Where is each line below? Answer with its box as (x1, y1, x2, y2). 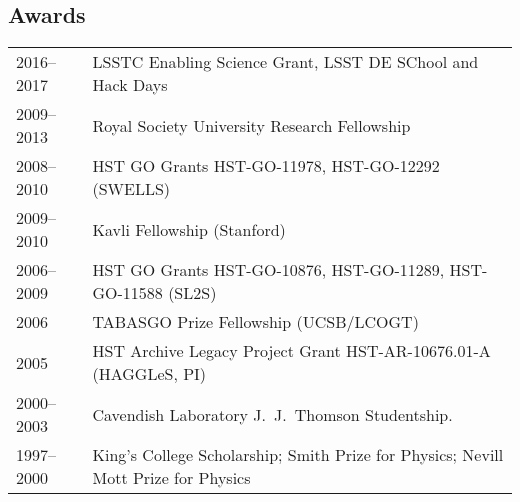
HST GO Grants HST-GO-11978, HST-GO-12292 (92, 154, 440, 178)
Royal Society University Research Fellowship (92, 113, 411, 137)
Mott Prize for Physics (92, 466, 251, 490)
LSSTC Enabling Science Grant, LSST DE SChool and (92, 50, 479, 74)
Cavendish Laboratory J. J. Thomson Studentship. (92, 402, 453, 426)
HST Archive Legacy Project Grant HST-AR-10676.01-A (92, 339, 491, 363)
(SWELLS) (92, 177, 171, 201)
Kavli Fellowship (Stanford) (92, 217, 286, 241)
